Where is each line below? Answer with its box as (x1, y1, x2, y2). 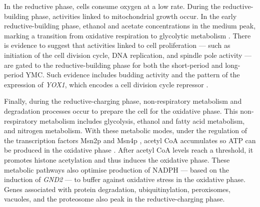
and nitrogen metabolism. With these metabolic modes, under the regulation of (4, 125, 247, 136)
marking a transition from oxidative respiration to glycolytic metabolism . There (4, 30, 251, 40)
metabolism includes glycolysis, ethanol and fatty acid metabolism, (39, 115, 245, 126)
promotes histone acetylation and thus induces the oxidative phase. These (4, 154, 230, 165)
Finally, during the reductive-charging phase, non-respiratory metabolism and (4, 96, 242, 106)
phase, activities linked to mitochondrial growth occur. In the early (31, 10, 237, 21)
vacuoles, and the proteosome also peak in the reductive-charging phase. (4, 194, 225, 204)
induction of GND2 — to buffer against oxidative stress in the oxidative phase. (4, 174, 245, 185)
